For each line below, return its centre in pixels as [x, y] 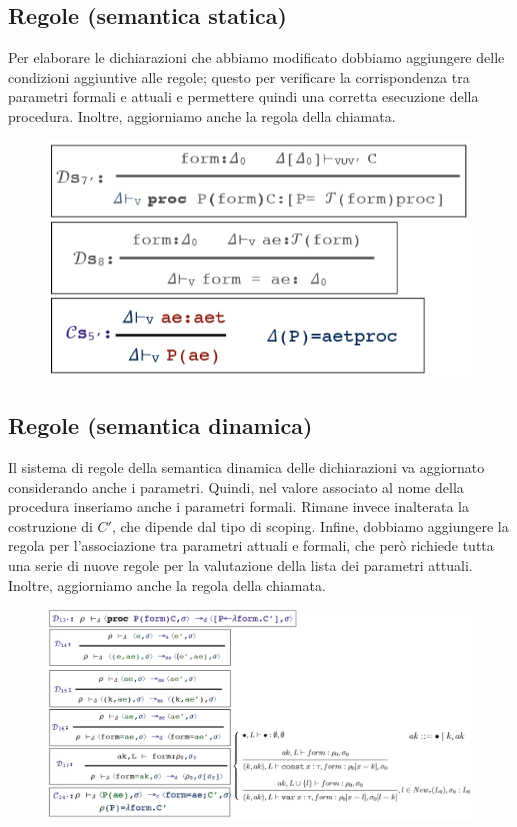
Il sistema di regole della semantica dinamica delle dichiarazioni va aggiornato [246, 466]
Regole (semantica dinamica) [160, 425]
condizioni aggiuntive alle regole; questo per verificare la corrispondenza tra [239, 76]
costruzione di [50, 525]
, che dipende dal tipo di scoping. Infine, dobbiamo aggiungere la [310, 525]
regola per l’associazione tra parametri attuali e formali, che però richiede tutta [251, 545]
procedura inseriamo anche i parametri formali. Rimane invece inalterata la [238, 506]
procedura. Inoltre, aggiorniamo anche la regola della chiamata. [202, 115]
